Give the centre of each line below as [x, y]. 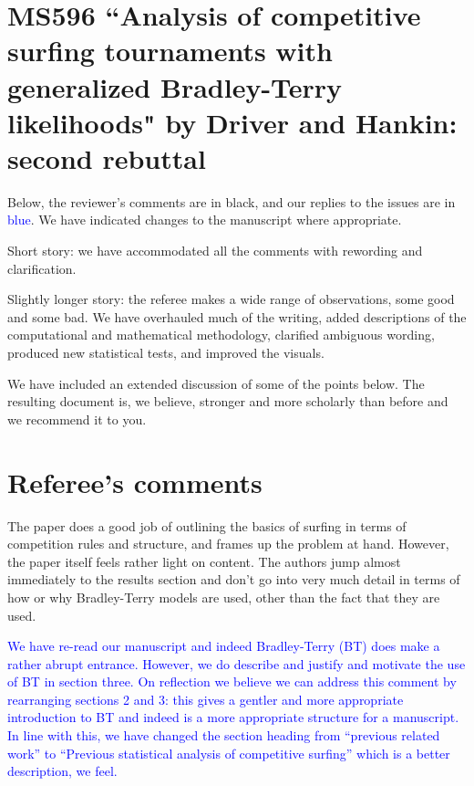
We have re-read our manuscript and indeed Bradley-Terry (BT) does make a [224, 646]
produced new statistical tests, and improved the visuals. [166, 353]
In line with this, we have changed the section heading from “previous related [224, 735]
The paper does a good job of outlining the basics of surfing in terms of [207, 525]
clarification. [42, 268]
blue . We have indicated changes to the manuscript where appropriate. [205, 220]
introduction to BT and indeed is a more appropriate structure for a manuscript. [233, 717]
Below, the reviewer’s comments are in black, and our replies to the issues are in [232, 201]
